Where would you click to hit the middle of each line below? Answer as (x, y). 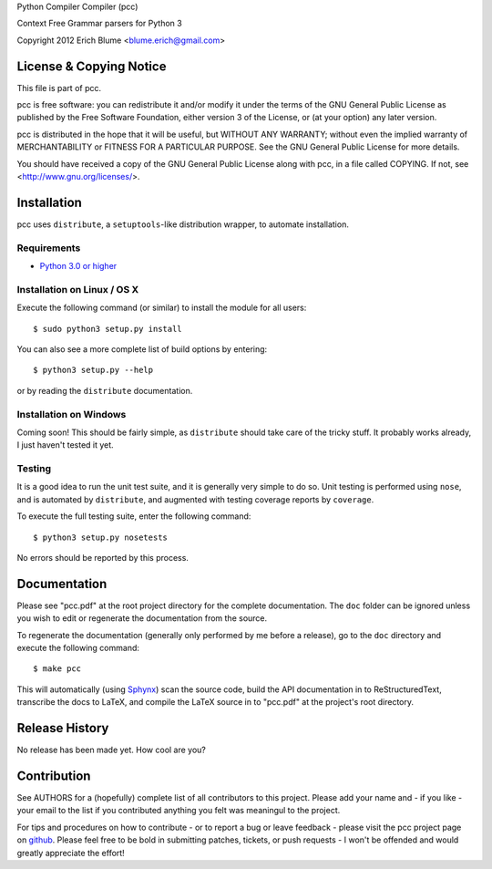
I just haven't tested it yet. (65, 445)
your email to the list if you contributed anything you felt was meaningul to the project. (179, 811)
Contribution (54, 776)
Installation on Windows (72, 414)
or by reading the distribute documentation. (105, 390)
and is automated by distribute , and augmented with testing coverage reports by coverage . (195, 499)
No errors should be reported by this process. (102, 558)
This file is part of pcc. (59, 88)
